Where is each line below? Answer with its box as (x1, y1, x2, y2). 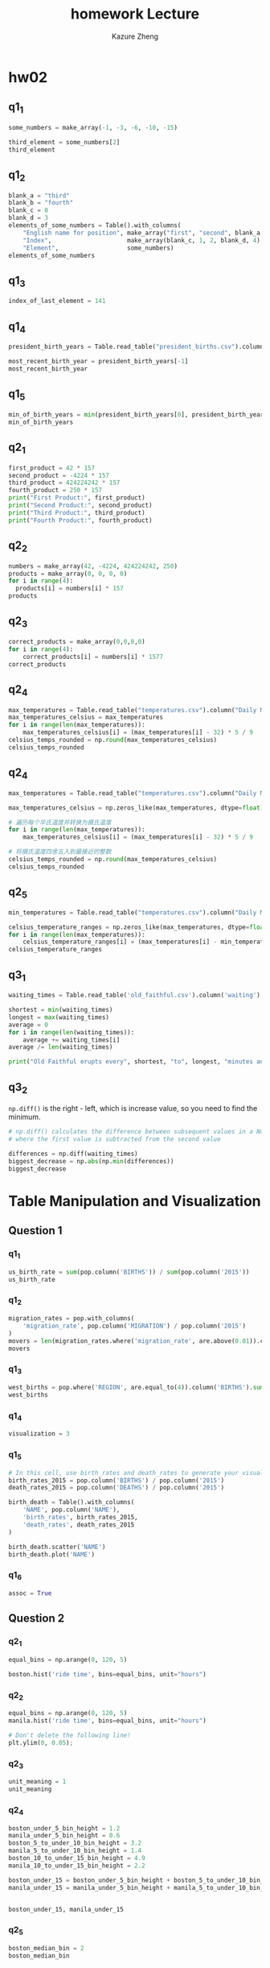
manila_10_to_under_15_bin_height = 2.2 (8, 1862, 146, 1870)
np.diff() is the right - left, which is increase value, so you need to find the (8, 1104, 258, 1113)
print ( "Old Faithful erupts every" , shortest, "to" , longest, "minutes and (8, 1058, 268, 1066)
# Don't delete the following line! (8, 1731, 131, 1739)
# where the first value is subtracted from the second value (8, 1135, 221, 1144)
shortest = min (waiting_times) (8, 1006, 113, 1014)
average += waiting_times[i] (22, 1036, 121, 1044)
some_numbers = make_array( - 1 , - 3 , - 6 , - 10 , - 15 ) (8, 123, 178, 131)
